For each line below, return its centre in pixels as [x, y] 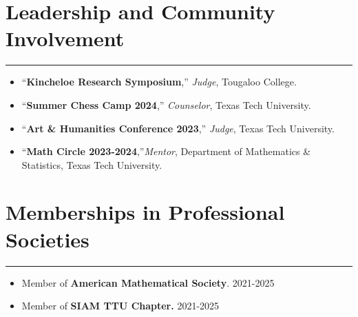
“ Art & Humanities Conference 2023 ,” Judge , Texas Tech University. [178, 128]
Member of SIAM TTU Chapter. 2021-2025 [120, 306]
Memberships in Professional [145, 212]
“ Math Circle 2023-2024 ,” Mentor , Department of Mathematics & [166, 151]
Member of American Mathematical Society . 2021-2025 [148, 282]
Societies [48, 239]
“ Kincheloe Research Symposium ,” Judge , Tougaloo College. [159, 82]
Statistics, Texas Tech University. [92, 164]
